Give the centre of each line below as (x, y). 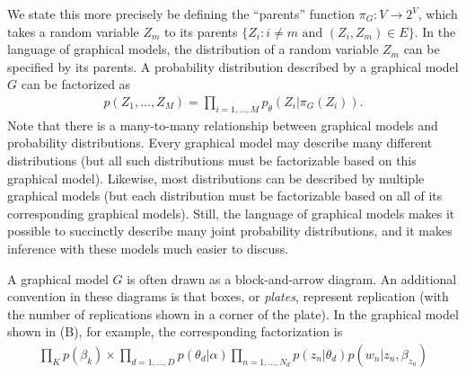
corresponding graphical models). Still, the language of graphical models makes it (231, 213)
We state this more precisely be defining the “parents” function (181, 13)
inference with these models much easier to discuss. (148, 248)
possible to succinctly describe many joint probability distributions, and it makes (230, 231)
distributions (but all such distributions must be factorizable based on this (212, 160)
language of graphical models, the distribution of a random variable (193, 49)
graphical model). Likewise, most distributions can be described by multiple (216, 178)
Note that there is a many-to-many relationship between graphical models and (223, 125)
